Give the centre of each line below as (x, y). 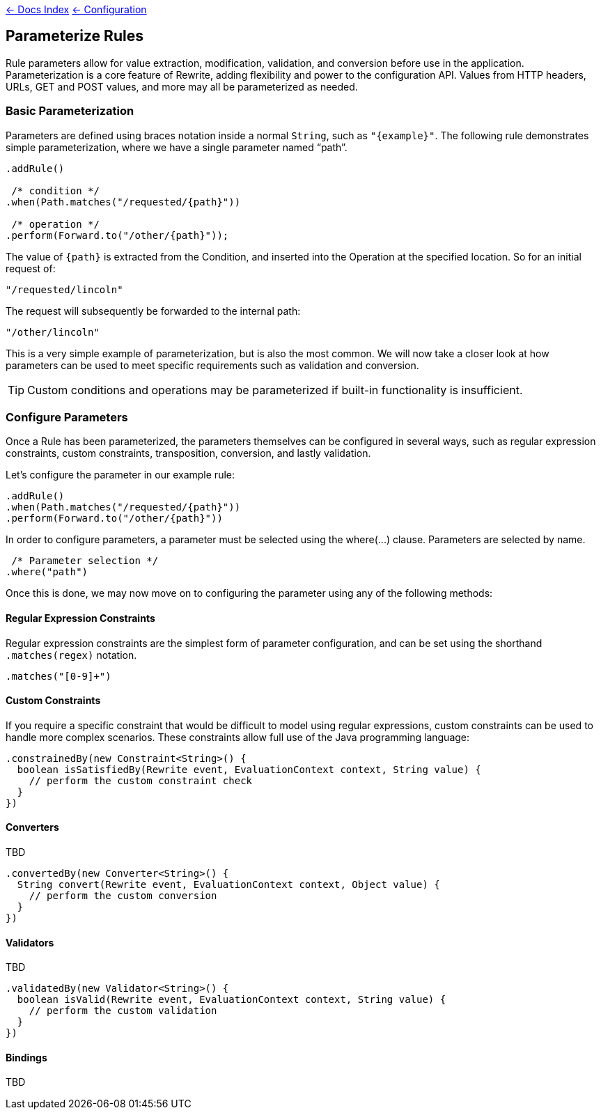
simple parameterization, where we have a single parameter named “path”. (177, 147)
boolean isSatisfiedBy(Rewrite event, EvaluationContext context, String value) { (249, 769)
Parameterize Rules (75, 36)
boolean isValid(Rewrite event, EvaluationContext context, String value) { (232, 1000)
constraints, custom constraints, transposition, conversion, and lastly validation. (188, 453)
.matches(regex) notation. (71, 655)
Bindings (26, 1057)
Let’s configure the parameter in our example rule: (120, 475)
